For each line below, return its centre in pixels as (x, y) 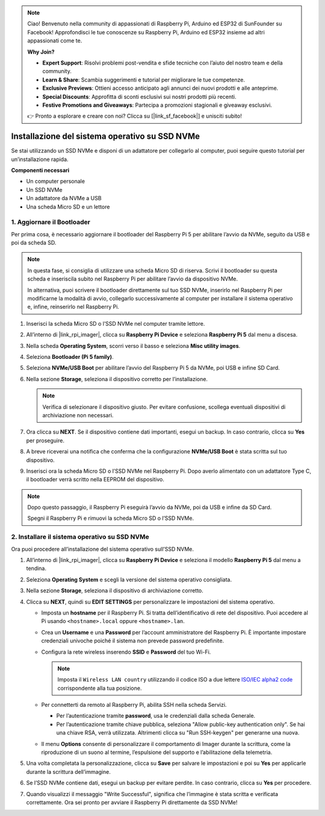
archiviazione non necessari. (78, 415)
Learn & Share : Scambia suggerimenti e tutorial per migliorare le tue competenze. (144, 80)
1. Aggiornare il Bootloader (51, 222)
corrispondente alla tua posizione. (100, 688)
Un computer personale (56, 182)
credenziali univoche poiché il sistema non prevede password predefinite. (133, 641)
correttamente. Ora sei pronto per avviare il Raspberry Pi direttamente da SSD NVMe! (132, 802)
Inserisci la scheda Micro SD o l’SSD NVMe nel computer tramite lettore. (116, 323)
